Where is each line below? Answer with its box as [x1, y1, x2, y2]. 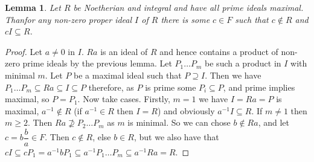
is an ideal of [100, 45, 148, 57]
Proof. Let [5, 45, 42, 57]
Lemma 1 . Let [5, 1, 61, 13]
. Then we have [205, 68, 261, 81]
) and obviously [157, 104, 215, 117]
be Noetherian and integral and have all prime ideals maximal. [73, 1, 304, 13]
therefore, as [88, 80, 134, 93]
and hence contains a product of [159, 45, 278, 57]
